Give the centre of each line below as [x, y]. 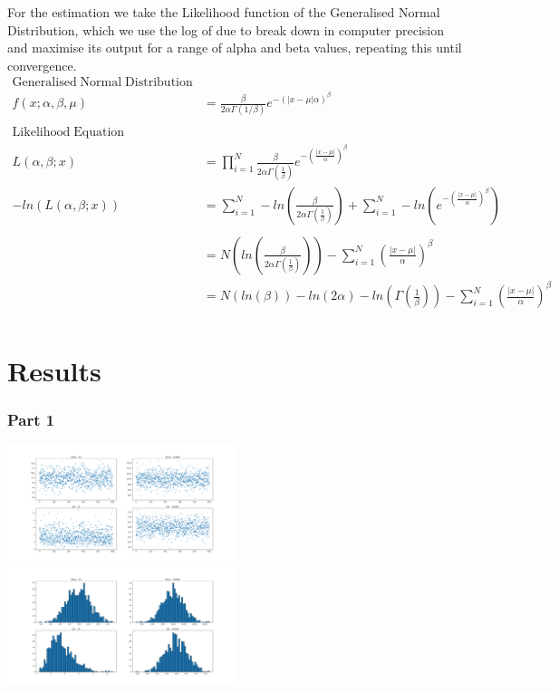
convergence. [42, 65]
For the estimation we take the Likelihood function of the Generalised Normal [224, 12]
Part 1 [31, 419]
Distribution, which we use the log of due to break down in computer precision [226, 29]
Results [54, 370]
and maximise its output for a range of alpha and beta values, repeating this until [235, 48]
